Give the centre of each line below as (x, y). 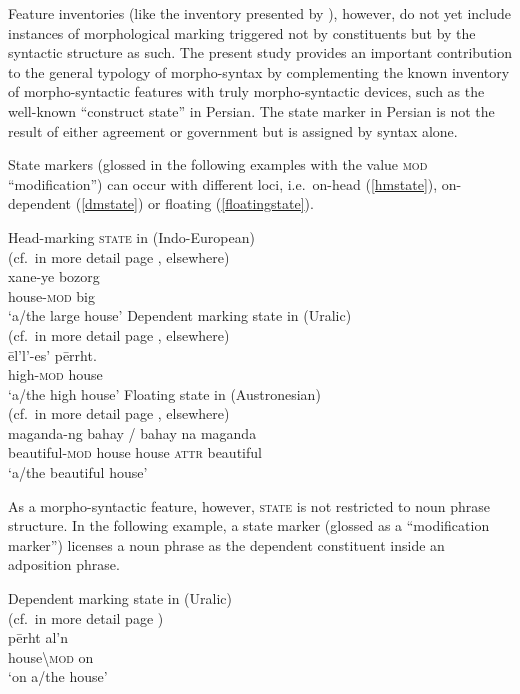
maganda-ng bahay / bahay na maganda (132, 432)
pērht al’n (38, 637)
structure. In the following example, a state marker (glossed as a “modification (249, 525)
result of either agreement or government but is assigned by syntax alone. (233, 130)
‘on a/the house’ (58, 676)
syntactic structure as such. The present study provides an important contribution (260, 52)
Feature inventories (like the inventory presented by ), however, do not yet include (259, 13)
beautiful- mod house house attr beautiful (135, 452)
